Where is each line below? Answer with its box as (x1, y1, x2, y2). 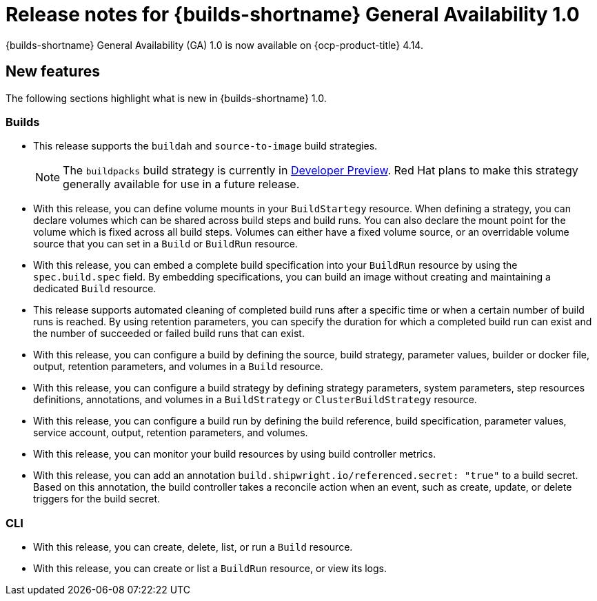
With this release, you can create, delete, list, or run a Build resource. (33, 541, 353, 553)
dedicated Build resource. (33, 283, 156, 295)
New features (6, 63, 100, 81)
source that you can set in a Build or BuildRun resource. (33, 238, 298, 250)
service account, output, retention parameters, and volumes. (33, 427, 308, 439)
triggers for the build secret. (33, 493, 161, 505)
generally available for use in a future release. (63, 177, 300, 192)
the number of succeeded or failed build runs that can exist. (33, 327, 305, 340)
